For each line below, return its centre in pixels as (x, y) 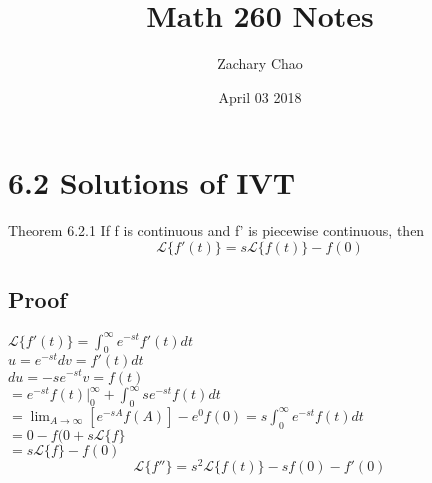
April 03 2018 (260, 96)
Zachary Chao (260, 63)
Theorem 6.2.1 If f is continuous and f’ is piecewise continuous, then (216, 230)
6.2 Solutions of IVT (152, 182)
